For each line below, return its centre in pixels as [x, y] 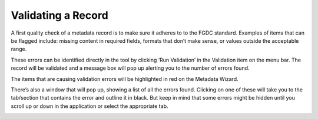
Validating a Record [59, 15]
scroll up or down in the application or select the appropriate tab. [90, 106]
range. [19, 49]
